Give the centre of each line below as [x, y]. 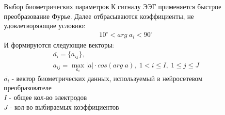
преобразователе [28, 88]
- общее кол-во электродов [48, 97]
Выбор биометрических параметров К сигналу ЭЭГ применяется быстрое [113, 6]
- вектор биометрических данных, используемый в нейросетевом [107, 78]
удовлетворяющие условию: [45, 25]
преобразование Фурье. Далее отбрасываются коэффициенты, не [99, 16]
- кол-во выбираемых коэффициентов [64, 107]
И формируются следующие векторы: [59, 44]
